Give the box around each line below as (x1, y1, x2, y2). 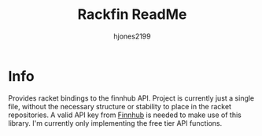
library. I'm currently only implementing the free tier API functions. (8, 118, 223, 127)
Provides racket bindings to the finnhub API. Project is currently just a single (8, 93, 255, 103)
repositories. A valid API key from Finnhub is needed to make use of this (8, 110, 242, 119)
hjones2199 (113, 31, 151, 41)
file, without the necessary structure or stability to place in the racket (8, 101, 232, 111)
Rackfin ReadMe (77, 6, 187, 24)
